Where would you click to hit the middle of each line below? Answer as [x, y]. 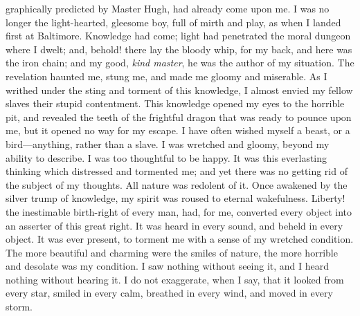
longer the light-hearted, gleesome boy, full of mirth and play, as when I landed [173, 22]
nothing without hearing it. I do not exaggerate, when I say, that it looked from [175, 279]
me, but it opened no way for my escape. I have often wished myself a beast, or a [178, 130]
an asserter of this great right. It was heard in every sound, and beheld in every [174, 225]
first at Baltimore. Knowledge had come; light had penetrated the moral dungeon [178, 36]
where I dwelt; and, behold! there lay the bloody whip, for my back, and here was [179, 49]
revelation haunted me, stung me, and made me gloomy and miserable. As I [166, 76]
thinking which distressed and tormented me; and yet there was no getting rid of [177, 171]
